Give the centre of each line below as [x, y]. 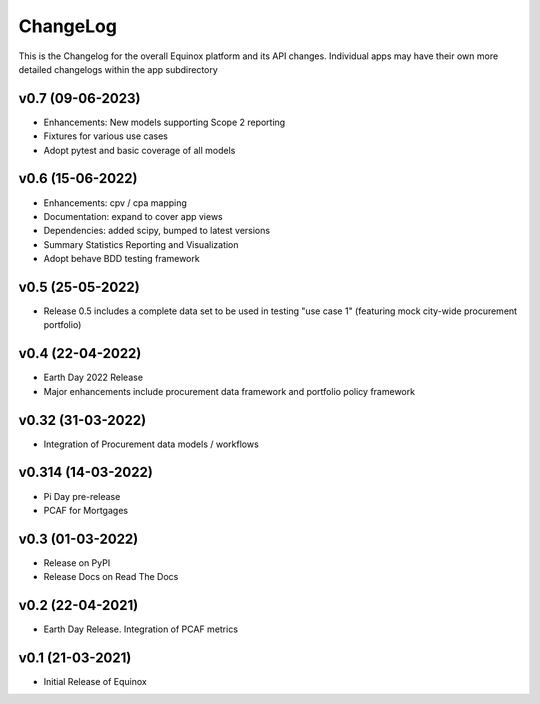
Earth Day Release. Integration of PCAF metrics [141, 629]
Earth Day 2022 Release [93, 377]
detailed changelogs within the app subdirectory [118, 69]
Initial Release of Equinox [95, 681]
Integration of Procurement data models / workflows [151, 444]
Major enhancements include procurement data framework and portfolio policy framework [229, 391]
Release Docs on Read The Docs [111, 577]
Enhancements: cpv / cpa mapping [115, 202]
